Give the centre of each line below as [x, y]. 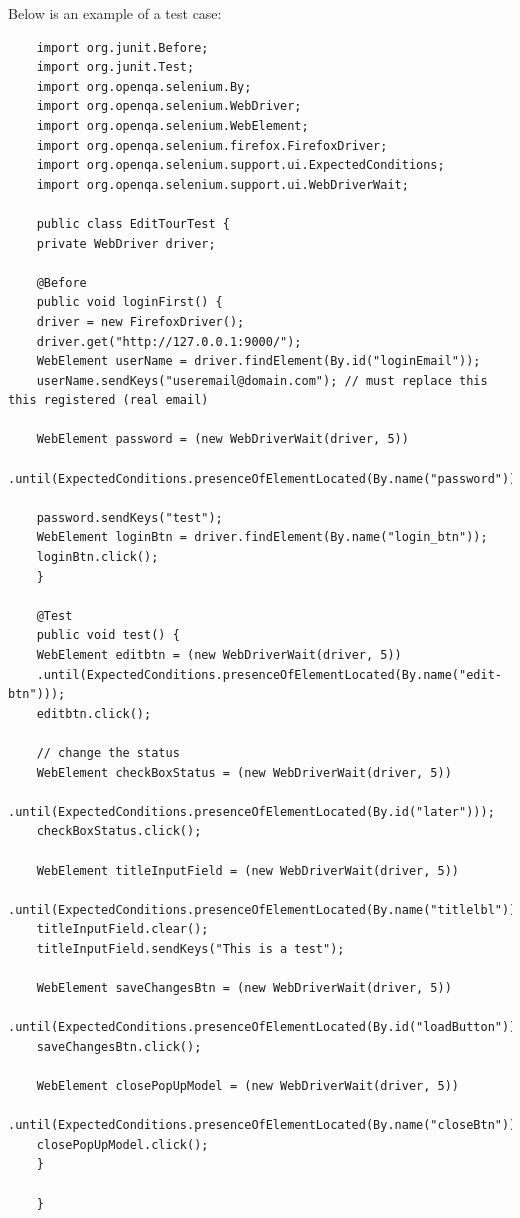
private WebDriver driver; [126, 243]
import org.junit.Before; [122, 47]
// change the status [108, 752]
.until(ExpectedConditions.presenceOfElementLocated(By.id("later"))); [251, 811]
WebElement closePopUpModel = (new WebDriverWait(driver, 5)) [248, 1086]
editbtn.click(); [94, 713]
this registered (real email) [108, 400]
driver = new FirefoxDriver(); [140, 321]
